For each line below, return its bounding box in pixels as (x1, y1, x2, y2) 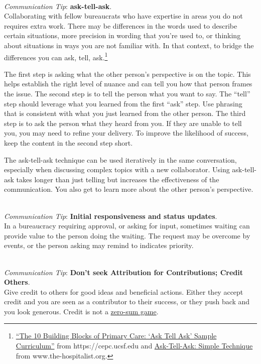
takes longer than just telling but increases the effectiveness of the (16, 174, 219, 184)
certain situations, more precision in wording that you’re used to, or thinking (4, 30, 241, 41)
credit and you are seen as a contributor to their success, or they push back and (4, 296, 250, 307)
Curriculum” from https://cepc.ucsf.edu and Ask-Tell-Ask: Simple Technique (16, 340, 253, 351)
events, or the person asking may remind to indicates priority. (4, 240, 194, 251)
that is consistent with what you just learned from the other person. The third (4, 108, 246, 118)
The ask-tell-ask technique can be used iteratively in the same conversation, (4, 154, 237, 165)
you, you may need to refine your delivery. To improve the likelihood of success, (4, 128, 248, 138)
